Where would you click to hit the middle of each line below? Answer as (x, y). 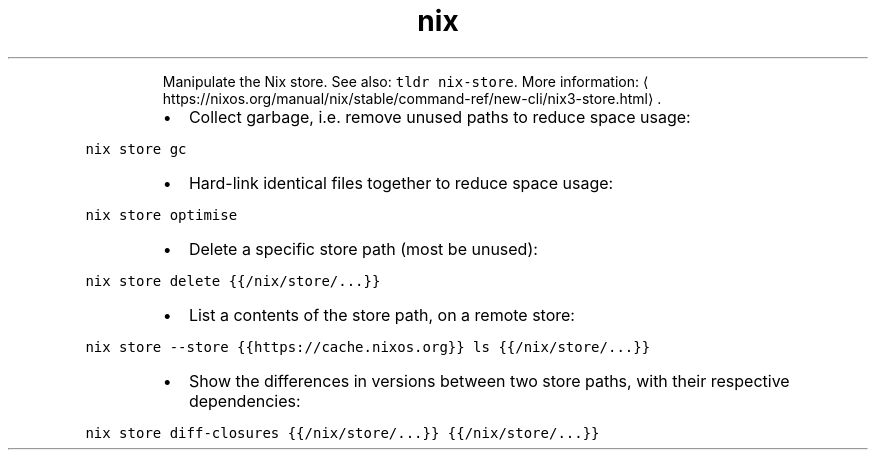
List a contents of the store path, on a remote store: (381, 314)
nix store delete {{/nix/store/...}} (233, 280)
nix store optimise (161, 214)
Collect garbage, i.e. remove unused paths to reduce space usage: (439, 116)
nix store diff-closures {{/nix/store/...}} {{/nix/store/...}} (342, 432)
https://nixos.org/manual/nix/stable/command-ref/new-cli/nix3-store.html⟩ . (412, 98)
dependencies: (244, 400)
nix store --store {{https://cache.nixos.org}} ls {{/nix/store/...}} (368, 346)
